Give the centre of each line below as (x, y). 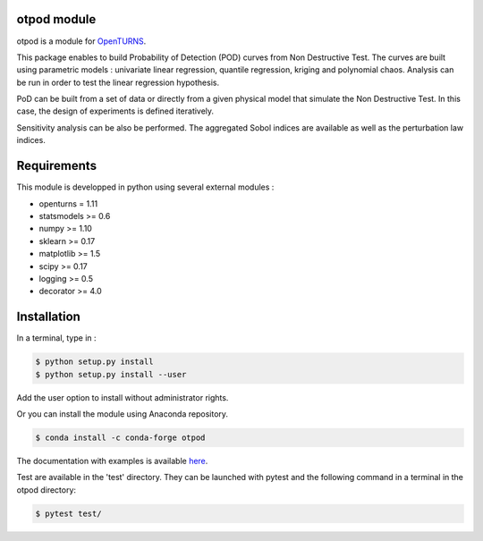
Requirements (57, 166)
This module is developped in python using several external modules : (145, 187)
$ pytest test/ (68, 513)
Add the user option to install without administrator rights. (123, 397)
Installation (48, 317)
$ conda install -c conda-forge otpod (120, 437)
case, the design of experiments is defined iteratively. (115, 111)
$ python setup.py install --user (111, 374)
